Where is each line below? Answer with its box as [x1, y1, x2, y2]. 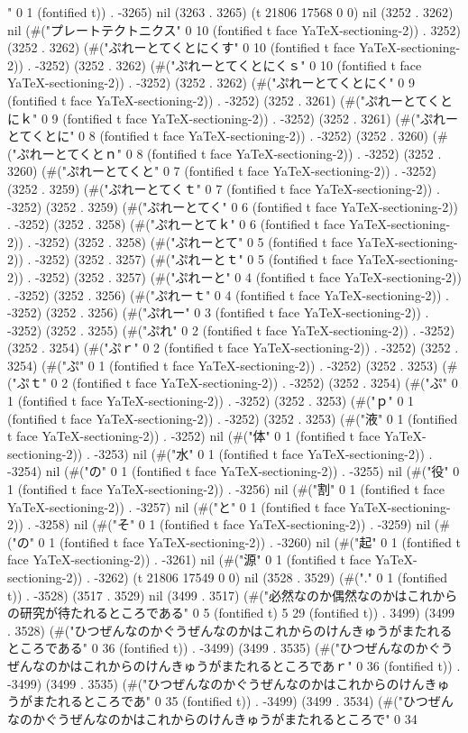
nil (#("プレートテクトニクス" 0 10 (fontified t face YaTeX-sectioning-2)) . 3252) [7, 20, 461, 39]
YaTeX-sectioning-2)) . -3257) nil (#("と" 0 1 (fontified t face [7, 497, 345, 516]
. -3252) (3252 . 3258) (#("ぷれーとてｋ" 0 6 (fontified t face [7, 215, 345, 234]
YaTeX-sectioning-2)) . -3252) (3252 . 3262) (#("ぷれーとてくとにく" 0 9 [7, 73, 415, 92]
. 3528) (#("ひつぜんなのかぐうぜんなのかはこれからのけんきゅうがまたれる [7, 620, 453, 639]
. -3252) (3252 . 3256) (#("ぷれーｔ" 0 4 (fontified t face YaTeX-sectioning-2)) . [7, 285, 450, 304]
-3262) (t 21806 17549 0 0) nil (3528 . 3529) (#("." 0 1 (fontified [94, 568, 448, 586]
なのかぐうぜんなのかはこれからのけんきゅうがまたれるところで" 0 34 [7, 709, 418, 728]
